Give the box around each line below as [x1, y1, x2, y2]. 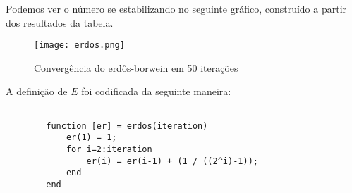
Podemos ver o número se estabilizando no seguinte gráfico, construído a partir [6, 1, 347, 15]
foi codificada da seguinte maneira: [81, 84, 231, 99]
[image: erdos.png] [34, 40, 125, 51]
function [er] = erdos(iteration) [46, 120, 208, 131]
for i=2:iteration [66, 144, 152, 154]
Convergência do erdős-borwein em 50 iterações [34, 60, 238, 75]
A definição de [6, 84, 68, 99]
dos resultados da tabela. [6, 15, 114, 30]
